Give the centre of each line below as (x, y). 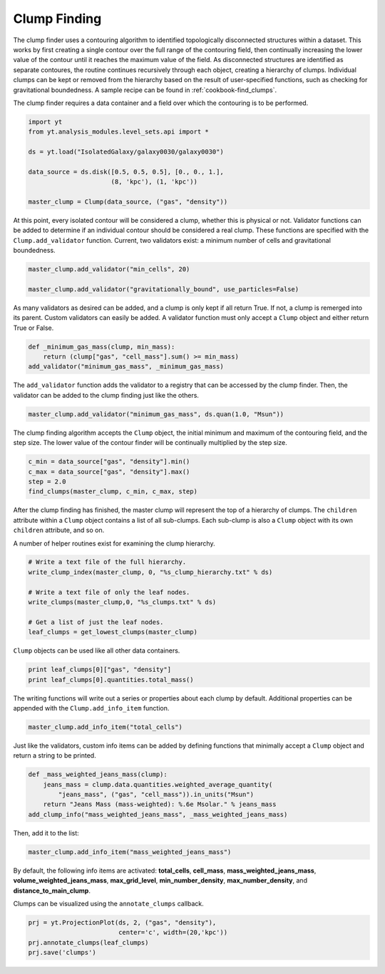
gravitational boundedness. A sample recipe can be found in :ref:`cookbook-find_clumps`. (145, 90)
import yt (45, 122)
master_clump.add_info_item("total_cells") (106, 727)
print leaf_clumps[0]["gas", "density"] (99, 670)
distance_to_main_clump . (52, 890)
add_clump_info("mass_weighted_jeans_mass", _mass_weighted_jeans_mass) (158, 814)
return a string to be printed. (55, 755)
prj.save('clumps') (62, 953)
